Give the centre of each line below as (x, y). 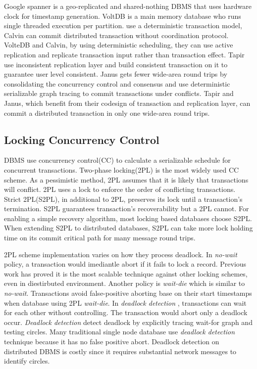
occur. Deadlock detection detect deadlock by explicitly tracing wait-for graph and (128, 322)
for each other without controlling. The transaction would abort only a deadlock (126, 312)
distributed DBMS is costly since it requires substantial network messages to (120, 351)
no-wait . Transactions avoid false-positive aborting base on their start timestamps (128, 293)
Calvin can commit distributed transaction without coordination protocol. (116, 35)
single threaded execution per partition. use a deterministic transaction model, (123, 25)
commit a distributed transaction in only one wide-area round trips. (107, 113)
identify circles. (27, 361)
